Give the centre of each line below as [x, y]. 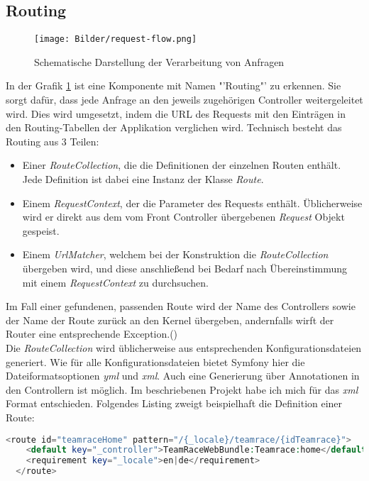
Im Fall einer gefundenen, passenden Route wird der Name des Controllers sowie [181, 306]
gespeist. [41, 230]
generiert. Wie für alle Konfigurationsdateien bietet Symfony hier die [155, 361]
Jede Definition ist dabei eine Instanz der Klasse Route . [143, 179]
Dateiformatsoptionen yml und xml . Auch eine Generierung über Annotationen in [183, 376]
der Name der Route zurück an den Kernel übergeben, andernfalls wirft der [170, 320]
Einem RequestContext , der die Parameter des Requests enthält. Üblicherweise [192, 203]
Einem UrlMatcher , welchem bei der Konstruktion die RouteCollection [175, 254]
